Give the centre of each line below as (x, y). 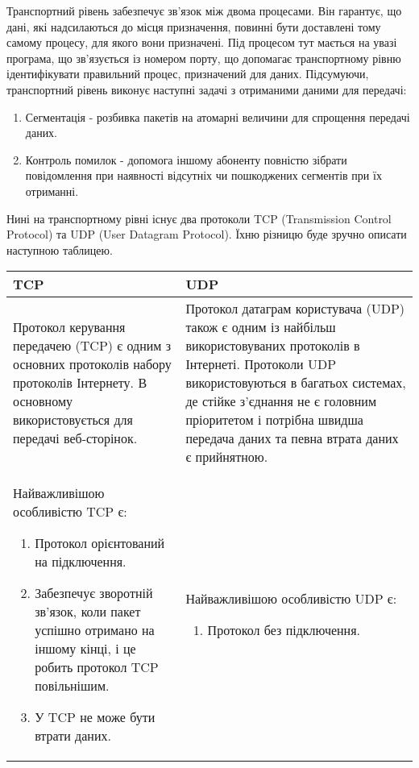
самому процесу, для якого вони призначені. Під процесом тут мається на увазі (202, 42)
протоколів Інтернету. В (80, 383)
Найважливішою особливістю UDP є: (291, 599)
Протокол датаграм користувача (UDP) (295, 309)
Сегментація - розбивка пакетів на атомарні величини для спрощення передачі (218, 116)
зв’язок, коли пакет (88, 612)
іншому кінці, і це (85, 649)
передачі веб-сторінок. (75, 438)
